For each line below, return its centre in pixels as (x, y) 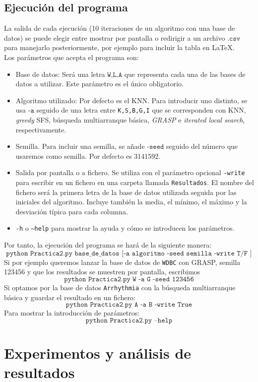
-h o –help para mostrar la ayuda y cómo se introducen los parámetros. (125, 228)
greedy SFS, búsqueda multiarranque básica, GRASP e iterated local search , (130, 120)
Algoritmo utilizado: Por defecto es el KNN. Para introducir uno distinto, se (131, 100)
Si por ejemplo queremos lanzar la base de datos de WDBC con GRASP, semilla (122, 262)
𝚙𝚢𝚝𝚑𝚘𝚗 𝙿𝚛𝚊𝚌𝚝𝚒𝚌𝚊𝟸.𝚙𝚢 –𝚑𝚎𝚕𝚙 (129, 320)
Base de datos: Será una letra (60, 74)
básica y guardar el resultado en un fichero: (70, 297)
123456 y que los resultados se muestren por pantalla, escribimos (102, 272)
